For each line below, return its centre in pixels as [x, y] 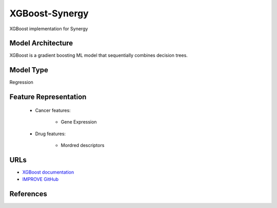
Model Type [29, 70]
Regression [21, 82]
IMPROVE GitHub [41, 179]
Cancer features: [53, 110]
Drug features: [51, 134]
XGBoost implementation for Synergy [49, 29]
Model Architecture [41, 43]
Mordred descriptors [83, 145]
